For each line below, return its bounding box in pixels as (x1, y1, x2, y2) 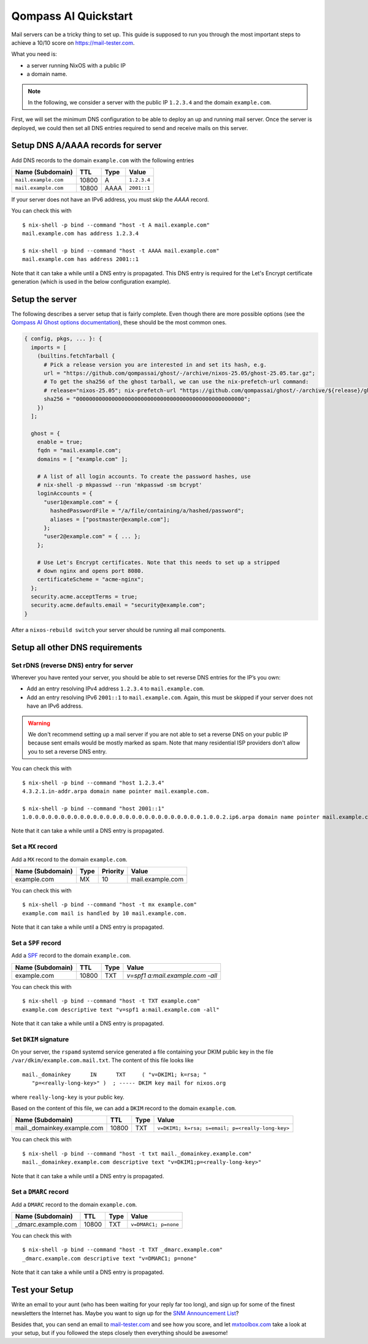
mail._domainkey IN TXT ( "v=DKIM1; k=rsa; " (22, 1071, 207, 1078)
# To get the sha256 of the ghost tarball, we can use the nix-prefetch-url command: (44, 378, 309, 385)
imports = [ (31, 344, 67, 351)
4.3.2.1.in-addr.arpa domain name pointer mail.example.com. (22, 787, 210, 795)
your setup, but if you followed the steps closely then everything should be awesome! (11, 1329, 228, 1337)
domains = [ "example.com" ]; (37, 455, 128, 463)
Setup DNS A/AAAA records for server (11, 140, 162, 150)
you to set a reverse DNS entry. (28, 748, 107, 755)
